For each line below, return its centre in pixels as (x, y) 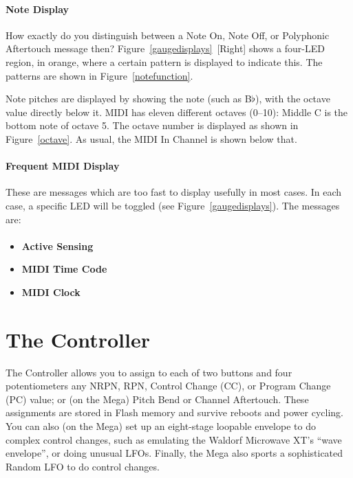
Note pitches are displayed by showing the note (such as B (129, 99)
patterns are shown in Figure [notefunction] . (99, 75)
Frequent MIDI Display (63, 166)
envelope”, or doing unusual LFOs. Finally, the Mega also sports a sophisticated (174, 453)
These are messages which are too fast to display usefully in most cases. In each (174, 192)
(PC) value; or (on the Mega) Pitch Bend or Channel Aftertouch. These (157, 399)
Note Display (38, 9)
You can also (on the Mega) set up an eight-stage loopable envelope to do (161, 426)
